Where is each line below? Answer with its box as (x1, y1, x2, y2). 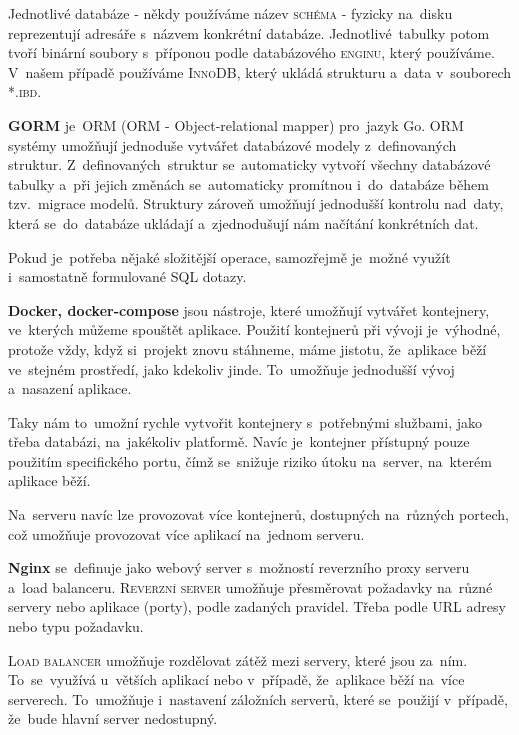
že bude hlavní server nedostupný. (8, 708, 218, 729)
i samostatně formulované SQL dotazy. (8, 266, 247, 287)
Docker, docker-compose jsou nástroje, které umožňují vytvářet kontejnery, (8, 299, 490, 320)
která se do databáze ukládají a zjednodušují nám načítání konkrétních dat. (8, 212, 479, 233)
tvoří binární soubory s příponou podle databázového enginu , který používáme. (8, 42, 495, 63)
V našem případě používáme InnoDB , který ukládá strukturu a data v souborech (8, 61, 512, 82)
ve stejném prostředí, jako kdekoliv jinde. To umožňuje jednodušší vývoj (8, 358, 455, 379)
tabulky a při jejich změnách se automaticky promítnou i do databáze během (8, 173, 489, 194)
